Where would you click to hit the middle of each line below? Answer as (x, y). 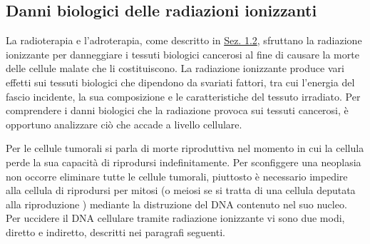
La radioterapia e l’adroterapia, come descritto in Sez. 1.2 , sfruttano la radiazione (184, 40)
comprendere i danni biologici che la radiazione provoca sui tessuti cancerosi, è (177, 110)
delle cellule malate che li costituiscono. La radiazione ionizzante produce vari (175, 68)
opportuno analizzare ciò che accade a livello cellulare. (124, 124)
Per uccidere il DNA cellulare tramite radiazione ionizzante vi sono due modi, (175, 218)
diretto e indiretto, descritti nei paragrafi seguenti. (115, 232)
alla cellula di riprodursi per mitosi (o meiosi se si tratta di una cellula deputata (181, 190)
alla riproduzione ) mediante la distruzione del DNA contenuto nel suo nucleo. (176, 204)
